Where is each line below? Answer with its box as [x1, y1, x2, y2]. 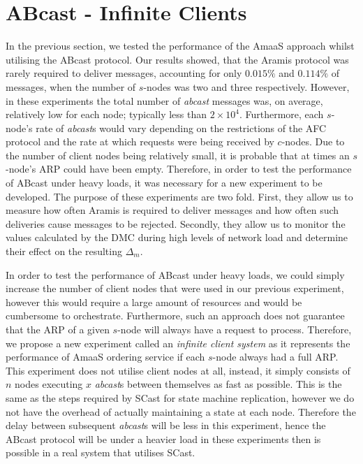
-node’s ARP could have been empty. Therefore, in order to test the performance [6, 161, 352, 176]
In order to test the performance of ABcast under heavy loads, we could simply [6, 267, 345, 282]
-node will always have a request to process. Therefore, [117, 322, 352, 336]
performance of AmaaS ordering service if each [6, 349, 205, 364]
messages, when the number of [6, 79, 136, 94]
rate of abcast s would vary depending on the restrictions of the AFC [36, 120, 327, 135]
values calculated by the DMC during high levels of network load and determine [6, 230, 348, 245]
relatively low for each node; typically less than [6, 107, 207, 122]
